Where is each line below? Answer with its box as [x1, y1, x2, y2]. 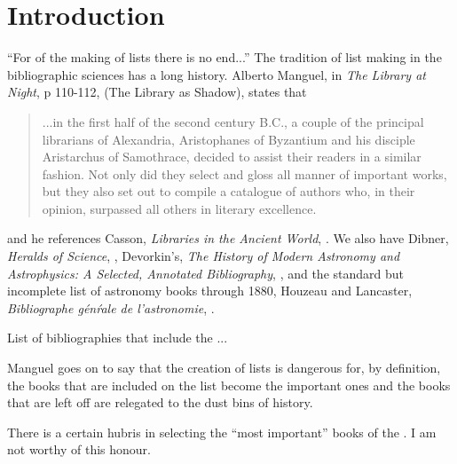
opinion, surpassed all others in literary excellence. [42, 199, 317, 217]
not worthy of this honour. [7, 440, 151, 459]
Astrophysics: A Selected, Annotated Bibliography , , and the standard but [7, 263, 405, 282]
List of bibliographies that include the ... [7, 328, 228, 347]
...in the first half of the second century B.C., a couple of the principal [42, 112, 424, 130]
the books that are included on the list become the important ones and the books [7, 375, 451, 394]
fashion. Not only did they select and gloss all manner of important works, [42, 164, 447, 183]
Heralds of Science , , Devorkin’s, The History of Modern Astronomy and [7, 247, 400, 265]
